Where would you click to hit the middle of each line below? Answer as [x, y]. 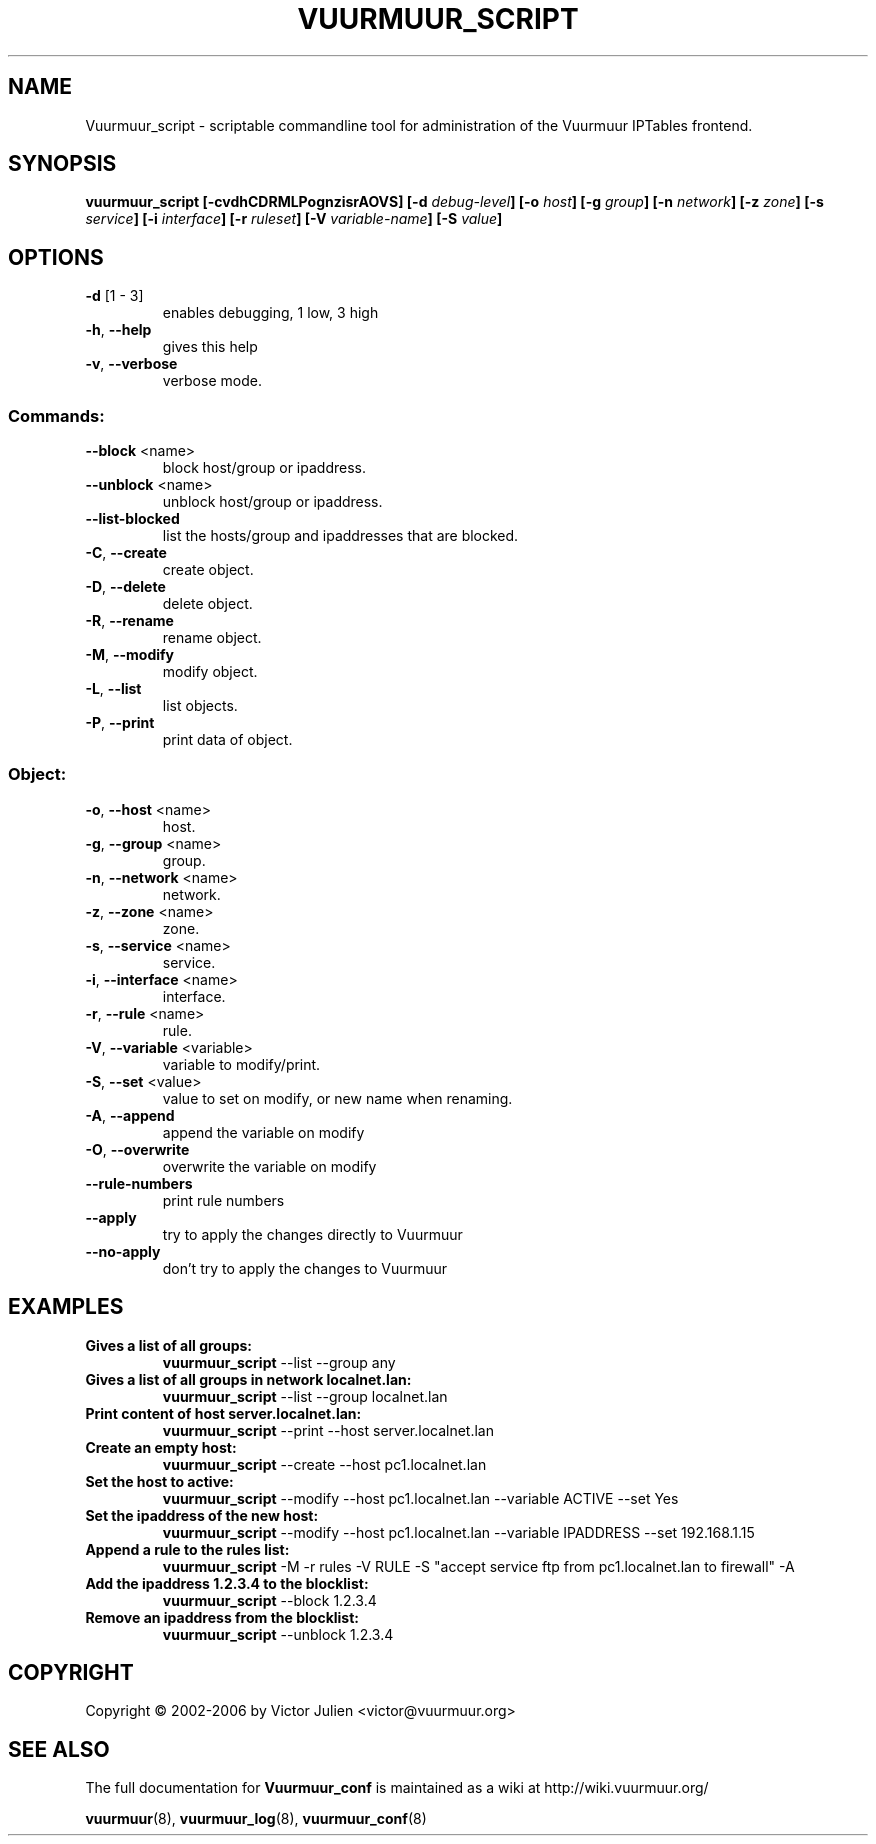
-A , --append [130, 1115]
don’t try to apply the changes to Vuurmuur [305, 1268]
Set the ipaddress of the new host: [202, 1515]
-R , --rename [129, 621]
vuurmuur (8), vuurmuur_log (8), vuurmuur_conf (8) [256, 1819]
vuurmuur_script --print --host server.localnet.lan [328, 1430]
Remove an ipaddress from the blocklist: [222, 1617]
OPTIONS [56, 257]
